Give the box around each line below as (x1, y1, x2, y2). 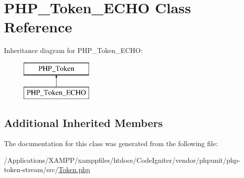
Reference (4, 17, 72, 37)
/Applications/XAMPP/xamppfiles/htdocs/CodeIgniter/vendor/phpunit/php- (4, 154, 241, 165)
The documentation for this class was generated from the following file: (4, 138, 218, 149)
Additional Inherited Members (4, 115, 163, 130)
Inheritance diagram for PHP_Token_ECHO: (4, 45, 143, 55)
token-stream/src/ (4, 164, 59, 175)
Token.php (58, 164, 90, 175)
